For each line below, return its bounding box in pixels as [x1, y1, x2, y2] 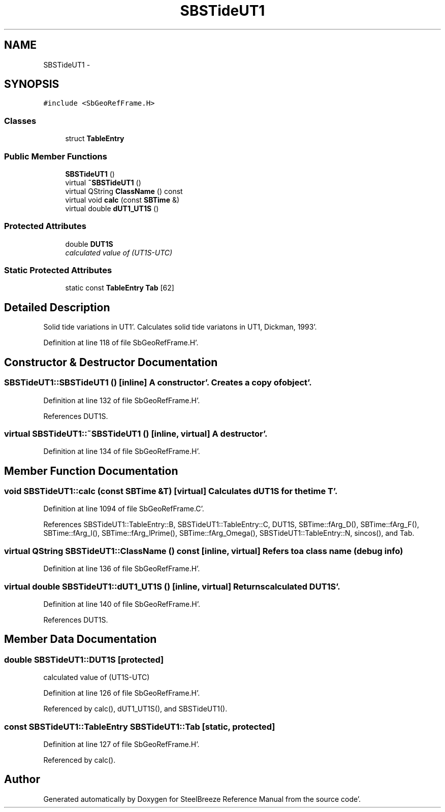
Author [4, 773, 40, 786]
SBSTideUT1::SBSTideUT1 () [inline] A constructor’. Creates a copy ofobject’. [4, 377, 312, 388]
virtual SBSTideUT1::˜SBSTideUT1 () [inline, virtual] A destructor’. [4, 428, 268, 439]
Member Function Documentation [4, 464, 178, 477]
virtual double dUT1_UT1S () [65, 204, 159, 213]
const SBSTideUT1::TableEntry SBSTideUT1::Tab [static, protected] [4, 721, 275, 732]
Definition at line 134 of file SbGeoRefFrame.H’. [43, 447, 200, 456]
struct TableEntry [65, 134, 124, 143]
